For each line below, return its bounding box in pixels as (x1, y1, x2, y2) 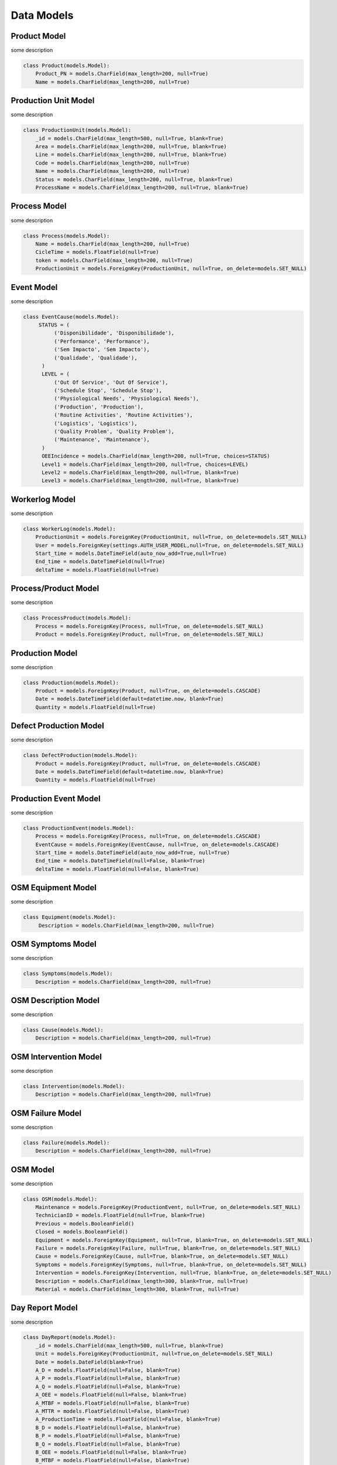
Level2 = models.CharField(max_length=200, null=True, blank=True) (42, 469, 239, 476)
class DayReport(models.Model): (23, 1334, 116, 1341)
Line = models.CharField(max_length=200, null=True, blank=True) (35, 151, 227, 158)
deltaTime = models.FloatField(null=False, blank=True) (35, 866, 200, 873)
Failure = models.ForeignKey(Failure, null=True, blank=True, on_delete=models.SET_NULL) (35, 1245, 301, 1252)
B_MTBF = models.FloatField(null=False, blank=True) (35, 1457, 190, 1464)
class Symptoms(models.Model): (23, 970, 114, 977)
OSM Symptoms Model (11, 939, 97, 949)
